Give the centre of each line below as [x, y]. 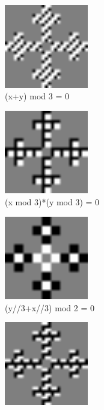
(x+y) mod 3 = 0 [37, 96]
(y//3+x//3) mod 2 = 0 [50, 307]
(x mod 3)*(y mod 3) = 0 [52, 201]
